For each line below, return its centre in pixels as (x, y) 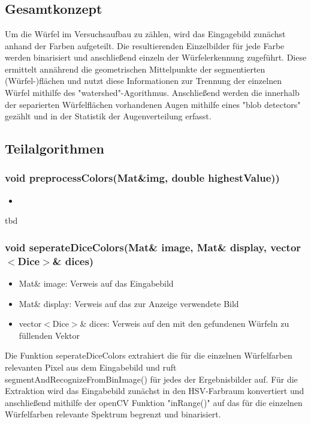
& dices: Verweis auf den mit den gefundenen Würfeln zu (185, 324)
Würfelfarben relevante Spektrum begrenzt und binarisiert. (113, 414)
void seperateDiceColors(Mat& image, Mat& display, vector (153, 247)
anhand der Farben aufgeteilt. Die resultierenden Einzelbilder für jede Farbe (145, 45)
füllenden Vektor (49, 335)
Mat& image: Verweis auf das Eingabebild (96, 283)
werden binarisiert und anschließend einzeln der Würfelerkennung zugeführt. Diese (156, 57)
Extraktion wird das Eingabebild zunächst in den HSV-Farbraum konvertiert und (155, 391)
